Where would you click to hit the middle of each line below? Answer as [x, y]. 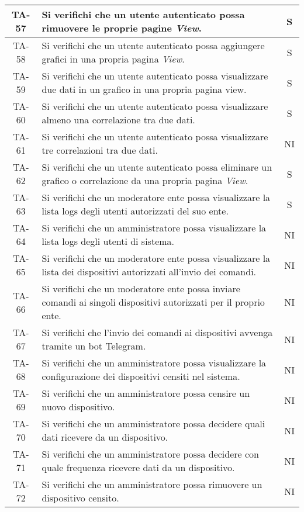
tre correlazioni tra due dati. [100, 150]
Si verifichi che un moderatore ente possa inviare [141, 288]
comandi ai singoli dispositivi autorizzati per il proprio [153, 302]
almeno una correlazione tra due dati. [118, 120]
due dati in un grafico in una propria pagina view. [144, 89]
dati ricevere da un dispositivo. [105, 437]
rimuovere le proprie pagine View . [122, 28]
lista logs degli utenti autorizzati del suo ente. [135, 211]
